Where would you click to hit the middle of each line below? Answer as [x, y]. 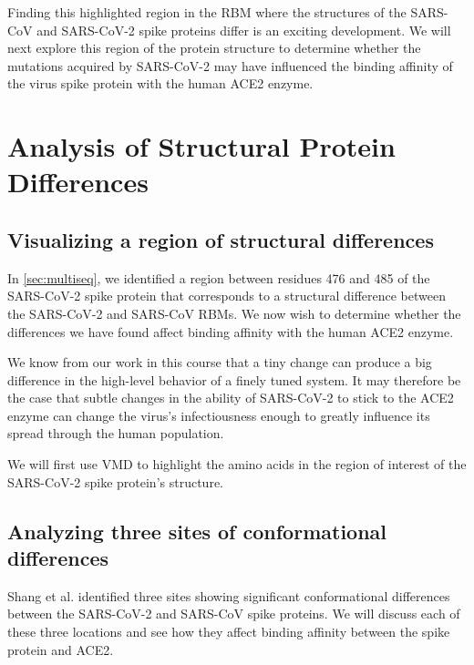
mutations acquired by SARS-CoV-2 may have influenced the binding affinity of [230, 65]
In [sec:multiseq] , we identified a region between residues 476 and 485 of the [219, 277]
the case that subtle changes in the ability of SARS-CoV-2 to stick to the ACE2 [231, 398]
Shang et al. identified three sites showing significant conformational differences [229, 595]
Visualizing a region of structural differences [221, 239]
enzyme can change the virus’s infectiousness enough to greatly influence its [219, 415]
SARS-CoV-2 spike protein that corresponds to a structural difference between [227, 296]
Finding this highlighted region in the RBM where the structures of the [207, 12]
